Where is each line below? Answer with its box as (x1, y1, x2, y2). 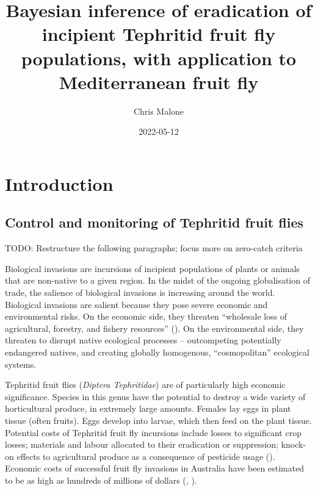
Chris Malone (133, 104, 184, 117)
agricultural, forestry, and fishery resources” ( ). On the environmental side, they (5, 321, 304, 334)
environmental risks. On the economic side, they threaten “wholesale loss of (5, 310, 287, 323)
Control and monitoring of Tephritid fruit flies (5, 213, 303, 232)
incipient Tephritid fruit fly (42, 21, 276, 46)
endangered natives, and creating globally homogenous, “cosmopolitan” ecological (5, 346, 309, 359)
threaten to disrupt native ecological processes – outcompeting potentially (5, 334, 281, 346)
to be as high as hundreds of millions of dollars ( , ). (5, 473, 197, 486)
